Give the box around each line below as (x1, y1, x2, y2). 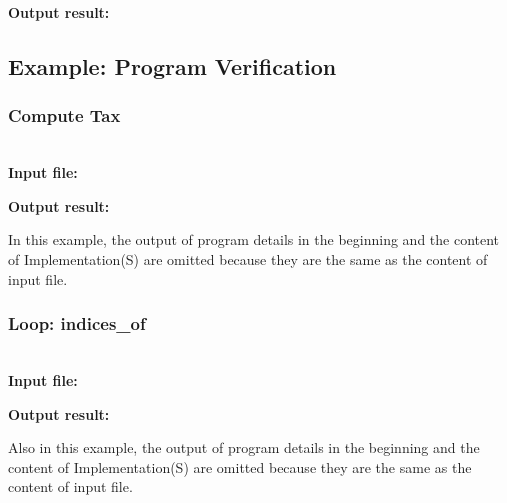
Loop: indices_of (8, 311, 146, 336)
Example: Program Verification (8, 50, 337, 81)
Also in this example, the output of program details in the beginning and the (8, 437, 480, 458)
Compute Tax (8, 103, 121, 128)
